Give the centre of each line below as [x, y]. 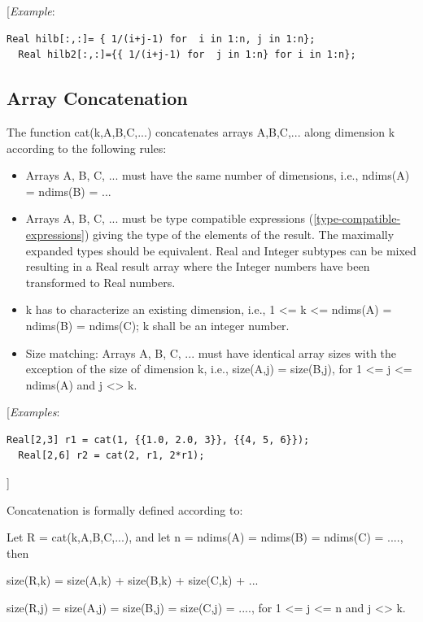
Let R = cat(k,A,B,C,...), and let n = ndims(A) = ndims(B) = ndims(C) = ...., [205, 537]
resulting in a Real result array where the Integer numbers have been [198, 266]
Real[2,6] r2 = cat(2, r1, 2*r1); [111, 456]
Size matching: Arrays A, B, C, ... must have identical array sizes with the [211, 352]
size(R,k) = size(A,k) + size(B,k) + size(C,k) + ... [133, 580]
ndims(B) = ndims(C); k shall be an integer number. [157, 325]
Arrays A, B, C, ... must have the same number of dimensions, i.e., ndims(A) [218, 175]
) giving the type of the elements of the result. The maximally [240, 234]
